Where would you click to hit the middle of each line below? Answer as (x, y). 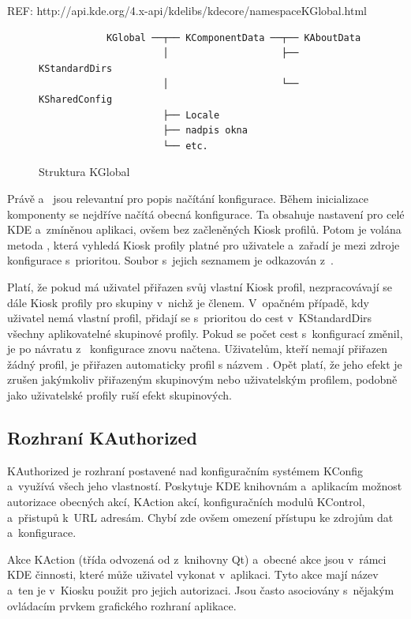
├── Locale (191, 115)
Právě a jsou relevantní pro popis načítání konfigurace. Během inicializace (188, 198)
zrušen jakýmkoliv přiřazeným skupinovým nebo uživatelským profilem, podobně (202, 379)
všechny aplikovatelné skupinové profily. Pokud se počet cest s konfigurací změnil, (205, 333)
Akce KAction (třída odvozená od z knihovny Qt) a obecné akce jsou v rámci (197, 559)
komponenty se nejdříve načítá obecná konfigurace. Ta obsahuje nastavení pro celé (206, 214)
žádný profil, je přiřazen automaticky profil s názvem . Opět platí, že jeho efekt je (205, 364)
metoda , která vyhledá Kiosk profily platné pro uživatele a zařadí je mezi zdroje (204, 244)
